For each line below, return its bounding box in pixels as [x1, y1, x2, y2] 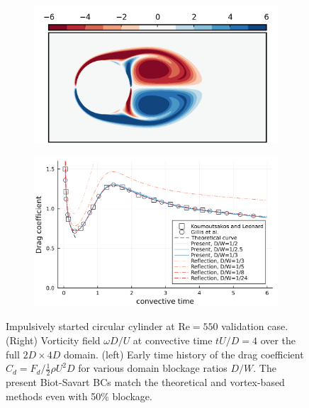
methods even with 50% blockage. [6, 388, 152, 403]
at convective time [133, 332, 213, 347]
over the [260, 332, 296, 347]
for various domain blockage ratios [78, 361, 227, 375]
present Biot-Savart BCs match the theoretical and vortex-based [6, 374, 285, 389]
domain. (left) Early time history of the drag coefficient [63, 346, 304, 361]
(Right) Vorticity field [6, 332, 101, 347]
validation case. [221, 319, 288, 334]
